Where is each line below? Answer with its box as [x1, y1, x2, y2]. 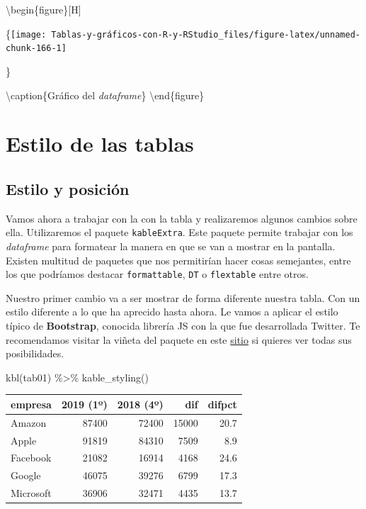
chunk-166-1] [6, 43, 67, 54]
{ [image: [6, 26, 47, 40]
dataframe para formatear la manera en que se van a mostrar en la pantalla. [6, 238, 336, 253]
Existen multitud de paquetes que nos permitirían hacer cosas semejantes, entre [6, 252, 351, 267]
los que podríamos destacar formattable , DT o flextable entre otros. [6, 267, 309, 281]
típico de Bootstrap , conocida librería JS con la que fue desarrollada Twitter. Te [6, 318, 360, 332]
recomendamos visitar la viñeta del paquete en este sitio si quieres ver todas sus [6, 332, 352, 347]
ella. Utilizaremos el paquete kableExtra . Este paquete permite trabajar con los [6, 225, 353, 240]
